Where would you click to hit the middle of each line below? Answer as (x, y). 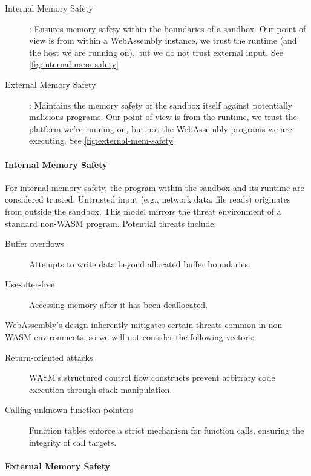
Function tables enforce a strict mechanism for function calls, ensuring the (167, 430)
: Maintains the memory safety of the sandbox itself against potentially (161, 105)
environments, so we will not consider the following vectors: (144, 337)
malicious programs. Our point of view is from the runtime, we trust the (163, 117)
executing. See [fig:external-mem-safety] (102, 140)
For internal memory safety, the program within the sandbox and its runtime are (155, 187)
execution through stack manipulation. (101, 389)
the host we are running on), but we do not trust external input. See (156, 52)
